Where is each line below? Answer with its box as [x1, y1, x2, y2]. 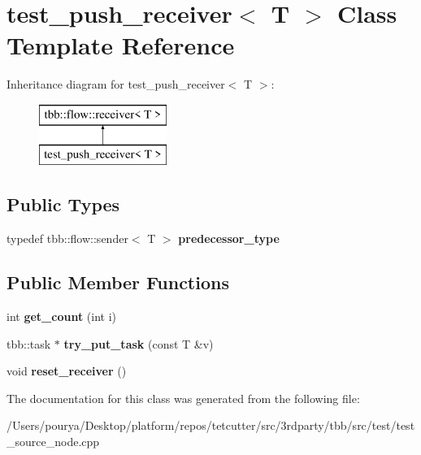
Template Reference [7, 28, 235, 62]
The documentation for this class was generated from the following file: [7, 389, 360, 406]
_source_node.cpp [7, 433, 100, 450]
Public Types [7, 192, 120, 217]
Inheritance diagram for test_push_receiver [7, 76, 225, 93]
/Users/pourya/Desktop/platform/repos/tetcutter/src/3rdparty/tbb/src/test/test [7, 417, 415, 434]
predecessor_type [178, 230, 280, 247]
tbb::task [7, 335, 51, 352]
